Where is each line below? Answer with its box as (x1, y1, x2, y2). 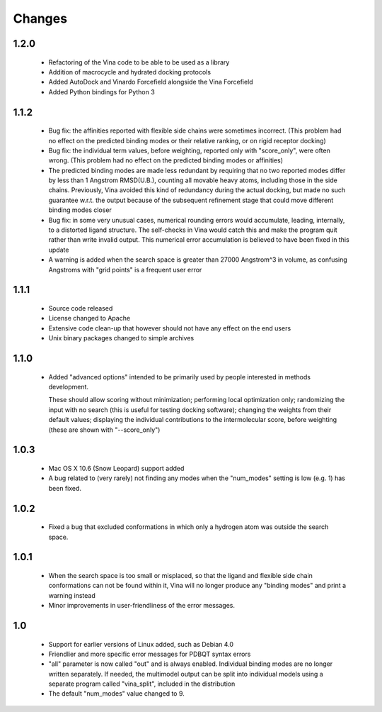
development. (48, 382, 88, 391)
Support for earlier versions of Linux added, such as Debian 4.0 (48, 640, 233, 648)
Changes (13, 11, 67, 26)
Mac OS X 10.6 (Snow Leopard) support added (48, 464, 185, 472)
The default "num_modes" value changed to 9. (48, 689, 185, 698)
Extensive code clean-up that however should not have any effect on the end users (48, 323, 291, 333)
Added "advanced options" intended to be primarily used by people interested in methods (48, 372, 311, 381)
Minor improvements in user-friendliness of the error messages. (48, 601, 236, 610)
